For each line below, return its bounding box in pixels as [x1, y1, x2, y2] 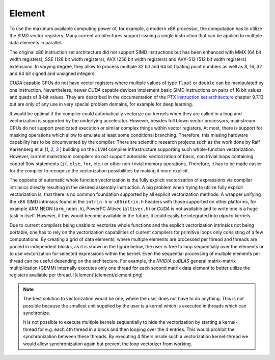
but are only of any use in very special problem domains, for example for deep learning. [9, 101, 194, 107]
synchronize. [23, 310, 50, 316]
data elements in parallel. [9, 40, 62, 46]
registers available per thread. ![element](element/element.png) [9, 272, 143, 278]
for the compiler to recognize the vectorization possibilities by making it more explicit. [9, 167, 189, 173]
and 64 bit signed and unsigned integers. [9, 70, 96, 76]
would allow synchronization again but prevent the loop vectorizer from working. [23, 341, 193, 347]
